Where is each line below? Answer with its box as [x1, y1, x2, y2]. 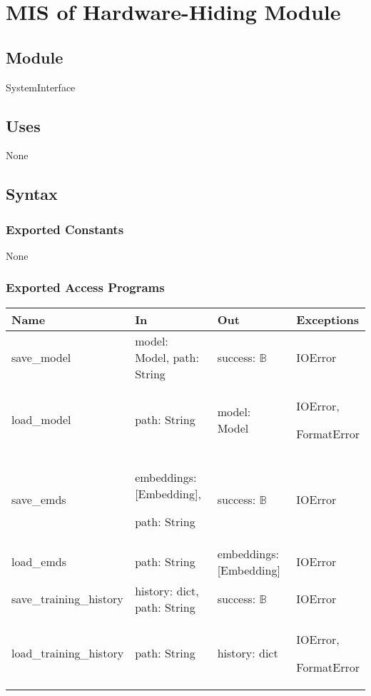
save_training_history [11, 590, 123, 607]
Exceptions [296, 311, 359, 328]
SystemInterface [6, 79, 76, 94]
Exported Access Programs [6, 278, 165, 296]
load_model [11, 411, 71, 428]
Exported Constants [6, 220, 124, 238]
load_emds [11, 553, 66, 570]
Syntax [6, 183, 58, 205]
